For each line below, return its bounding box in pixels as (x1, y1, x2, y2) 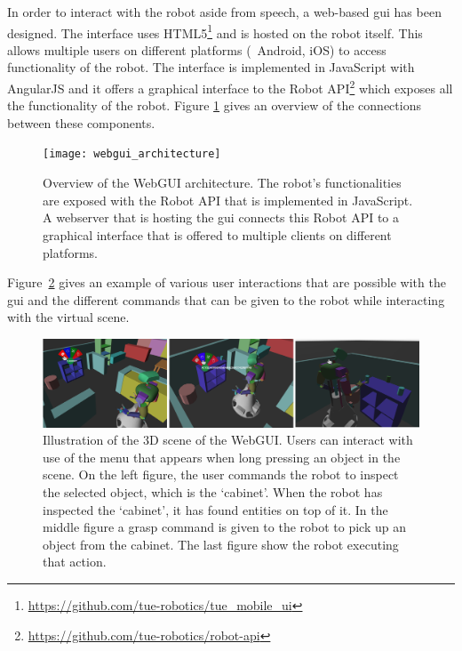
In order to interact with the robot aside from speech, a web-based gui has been (7, 3, 442, 20)
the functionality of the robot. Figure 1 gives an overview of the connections (7, 96, 421, 115)
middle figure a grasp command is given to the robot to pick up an (43, 518, 406, 536)
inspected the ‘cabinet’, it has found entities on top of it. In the (43, 500, 388, 518)
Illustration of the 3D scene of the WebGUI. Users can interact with (43, 430, 413, 449)
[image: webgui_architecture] (43, 148, 221, 161)
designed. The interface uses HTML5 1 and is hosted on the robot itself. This (7, 20, 423, 42)
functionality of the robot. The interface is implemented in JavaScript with (7, 58, 415, 76)
